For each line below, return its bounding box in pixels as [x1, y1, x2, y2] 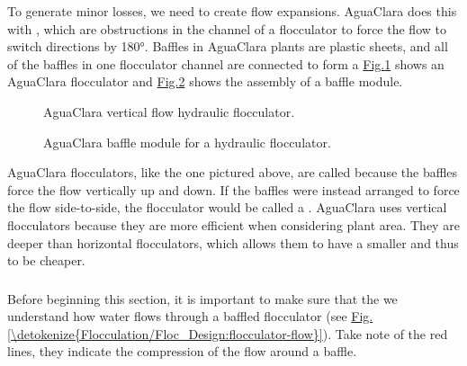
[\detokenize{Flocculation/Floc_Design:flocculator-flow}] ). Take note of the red [7, 324, 448, 343]
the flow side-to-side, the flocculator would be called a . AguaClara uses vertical [7, 198, 447, 217]
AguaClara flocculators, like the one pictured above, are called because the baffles [7, 163, 458, 182]
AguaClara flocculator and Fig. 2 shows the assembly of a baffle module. [7, 72, 403, 91]
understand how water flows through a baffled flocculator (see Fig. [7, 307, 373, 326]
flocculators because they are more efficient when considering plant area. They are [7, 215, 460, 234]
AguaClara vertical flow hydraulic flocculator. [43, 102, 295, 121]
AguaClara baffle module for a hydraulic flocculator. [43, 132, 331, 151]
